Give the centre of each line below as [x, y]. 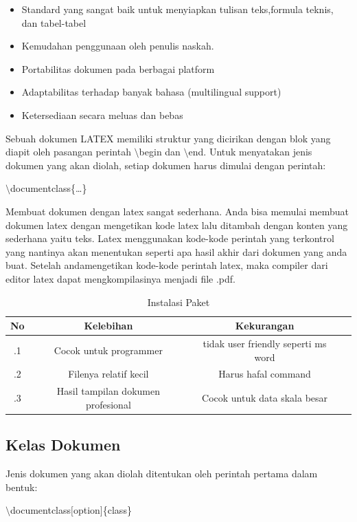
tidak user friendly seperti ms [265, 343]
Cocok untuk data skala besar [265, 398]
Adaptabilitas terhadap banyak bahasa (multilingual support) [151, 92]
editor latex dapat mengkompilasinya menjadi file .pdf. [120, 278]
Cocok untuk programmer [108, 350]
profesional [108, 404]
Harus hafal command [265, 374]
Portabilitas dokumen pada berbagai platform [118, 68]
